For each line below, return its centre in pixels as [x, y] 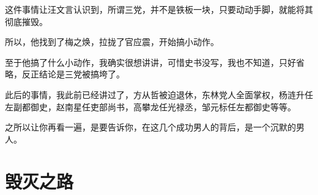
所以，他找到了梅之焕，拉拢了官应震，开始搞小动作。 [112, 42]
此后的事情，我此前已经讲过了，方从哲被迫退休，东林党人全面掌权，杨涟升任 [159, 94]
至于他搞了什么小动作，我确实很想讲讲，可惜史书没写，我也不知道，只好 [150, 62]
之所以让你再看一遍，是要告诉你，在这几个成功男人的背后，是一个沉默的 [150, 127]
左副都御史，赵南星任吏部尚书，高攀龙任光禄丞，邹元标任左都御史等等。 [150, 106]
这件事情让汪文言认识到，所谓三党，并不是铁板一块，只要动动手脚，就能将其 [159, 9]
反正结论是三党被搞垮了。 [73, 74]
